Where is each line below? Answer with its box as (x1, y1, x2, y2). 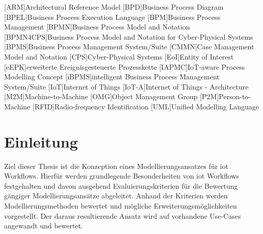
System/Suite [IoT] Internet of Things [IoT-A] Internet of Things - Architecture (4, 81, 249, 92)
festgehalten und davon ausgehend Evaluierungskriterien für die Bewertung (4, 180, 238, 191)
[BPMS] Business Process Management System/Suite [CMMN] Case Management (4, 41, 254, 52)
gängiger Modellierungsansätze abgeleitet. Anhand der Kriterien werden (4, 190, 228, 201)
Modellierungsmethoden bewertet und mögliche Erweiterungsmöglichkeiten (4, 200, 237, 211)
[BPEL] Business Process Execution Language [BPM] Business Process (4, 11, 220, 22)
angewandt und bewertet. (4, 220, 83, 231)
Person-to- (219, 91, 251, 102)
